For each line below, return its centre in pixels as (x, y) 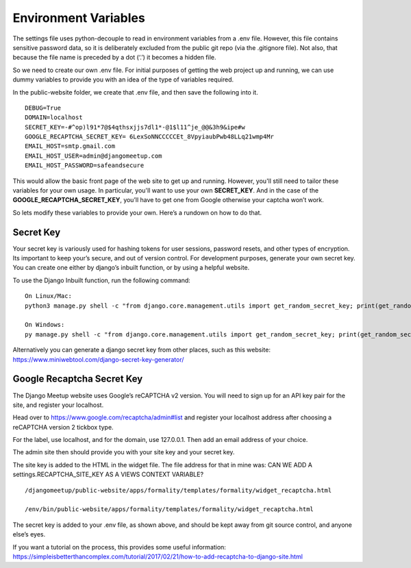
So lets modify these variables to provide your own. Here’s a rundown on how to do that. (137, 212)
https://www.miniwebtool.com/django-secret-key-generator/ (98, 359)
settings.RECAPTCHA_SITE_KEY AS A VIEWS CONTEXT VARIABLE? (108, 474)
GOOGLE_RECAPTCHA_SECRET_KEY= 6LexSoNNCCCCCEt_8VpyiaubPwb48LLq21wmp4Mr (149, 137)
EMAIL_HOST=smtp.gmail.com (70, 146)
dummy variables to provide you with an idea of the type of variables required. (123, 79)
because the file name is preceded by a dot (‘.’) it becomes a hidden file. (114, 58)
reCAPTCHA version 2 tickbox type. (63, 427)
